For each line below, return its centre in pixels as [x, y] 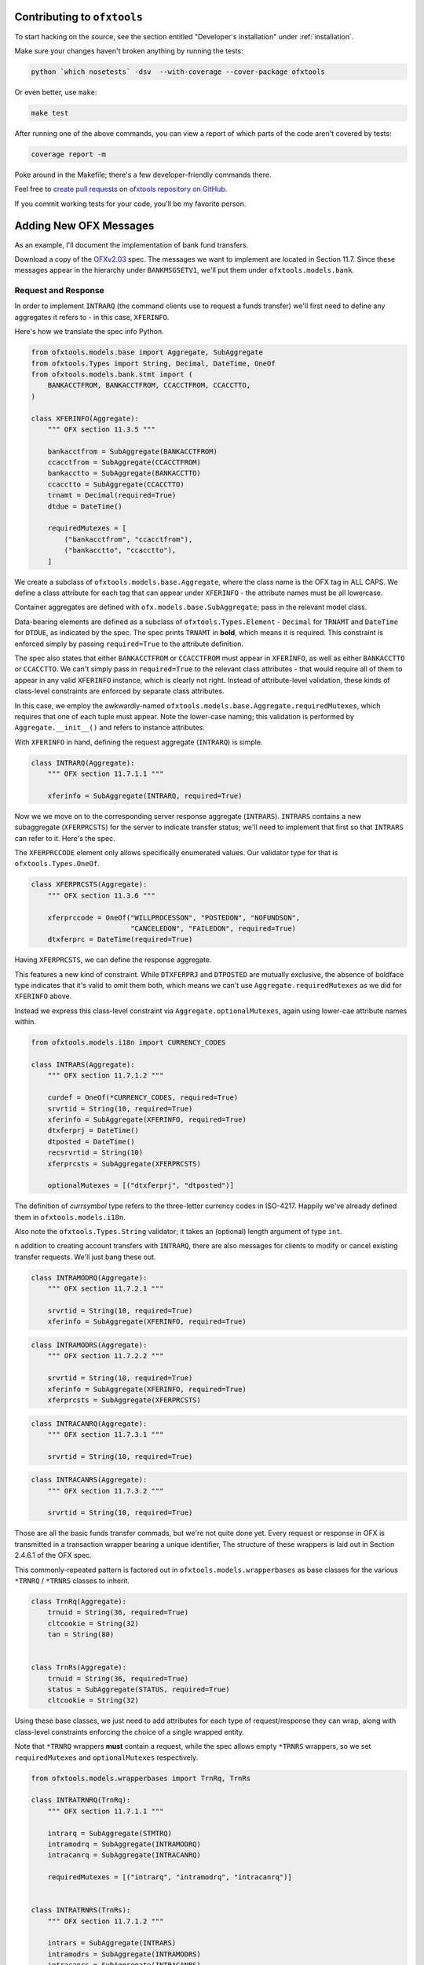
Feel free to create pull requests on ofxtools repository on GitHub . [121, 189]
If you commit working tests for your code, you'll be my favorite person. [130, 204]
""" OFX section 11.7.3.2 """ [106, 1491]
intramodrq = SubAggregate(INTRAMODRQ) [124, 1844]
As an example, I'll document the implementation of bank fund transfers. [132, 244]
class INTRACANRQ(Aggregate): [89, 1423]
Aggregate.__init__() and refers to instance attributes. [110, 728]
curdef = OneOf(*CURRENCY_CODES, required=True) [143, 1098]
